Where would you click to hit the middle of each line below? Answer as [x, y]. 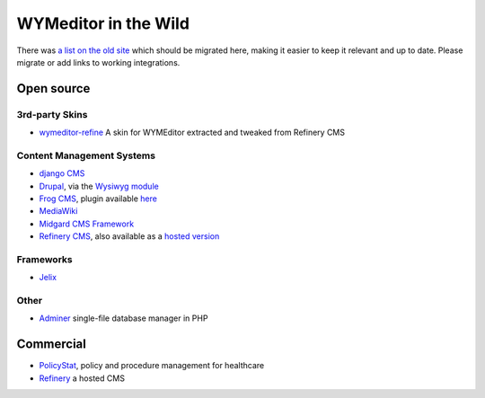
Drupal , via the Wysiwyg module [99, 186]
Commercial [52, 345]
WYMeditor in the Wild [103, 23]
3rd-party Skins [52, 114]
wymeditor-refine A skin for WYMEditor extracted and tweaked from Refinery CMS [192, 133]
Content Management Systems [86, 155]
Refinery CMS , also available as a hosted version [129, 236]
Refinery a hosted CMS [82, 378]
